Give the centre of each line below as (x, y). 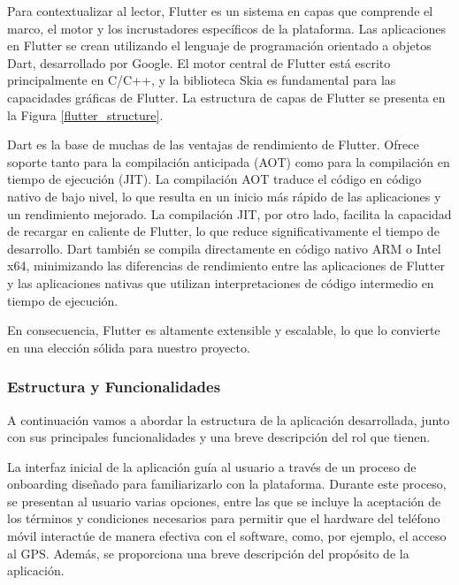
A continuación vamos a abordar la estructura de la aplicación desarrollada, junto (229, 419)
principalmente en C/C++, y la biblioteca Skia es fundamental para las (202, 80)
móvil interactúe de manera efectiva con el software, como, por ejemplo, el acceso (227, 536)
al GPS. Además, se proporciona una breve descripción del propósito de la (208, 553)
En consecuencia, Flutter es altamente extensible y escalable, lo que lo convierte (224, 330)
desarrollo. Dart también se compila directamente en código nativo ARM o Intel (224, 248)
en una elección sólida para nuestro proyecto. (129, 347)
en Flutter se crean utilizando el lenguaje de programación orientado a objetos (219, 46)
